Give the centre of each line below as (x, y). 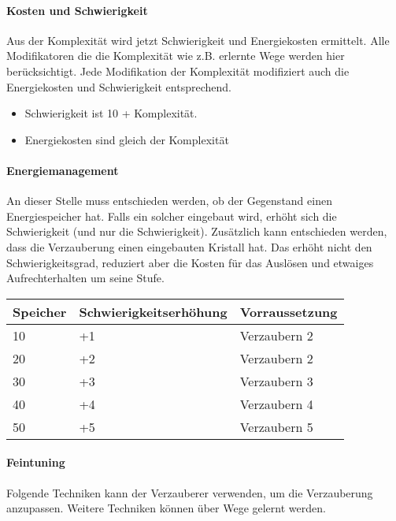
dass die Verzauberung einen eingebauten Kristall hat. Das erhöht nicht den (189, 246)
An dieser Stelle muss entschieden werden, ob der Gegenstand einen (169, 201)
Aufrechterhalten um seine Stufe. (85, 278)
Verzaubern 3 (276, 381)
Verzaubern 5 (276, 426)
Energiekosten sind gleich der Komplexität (127, 139)
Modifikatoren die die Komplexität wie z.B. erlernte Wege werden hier (176, 56)
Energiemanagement (63, 170)
